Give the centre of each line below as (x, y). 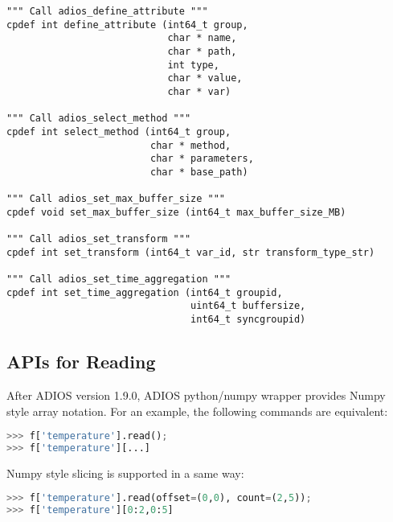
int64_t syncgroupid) (248, 320)
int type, (193, 65)
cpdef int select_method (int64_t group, (119, 132)
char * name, (202, 38)
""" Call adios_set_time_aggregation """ (119, 279)
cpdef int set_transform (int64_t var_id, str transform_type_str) (191, 252)
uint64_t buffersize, (248, 306)
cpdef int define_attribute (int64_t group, (127, 25)
